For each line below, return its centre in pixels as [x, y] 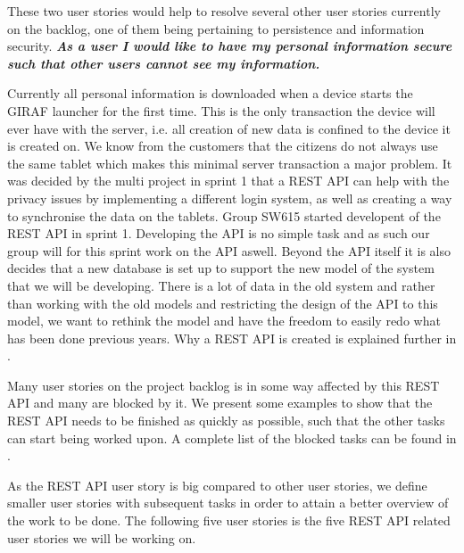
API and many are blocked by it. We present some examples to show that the [220, 403]
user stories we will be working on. [102, 537]
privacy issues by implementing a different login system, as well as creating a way [230, 198]
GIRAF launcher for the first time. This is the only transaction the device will [221, 110]
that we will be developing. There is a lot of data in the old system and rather [221, 285]
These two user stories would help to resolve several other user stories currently [224, 11]
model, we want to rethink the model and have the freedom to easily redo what [224, 321]
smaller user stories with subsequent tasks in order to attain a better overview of [228, 503]
